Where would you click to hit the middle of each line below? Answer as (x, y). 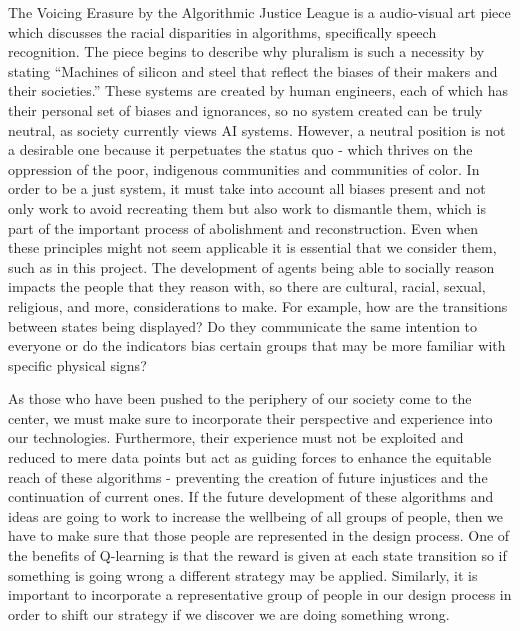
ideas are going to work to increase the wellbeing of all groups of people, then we (256, 515)
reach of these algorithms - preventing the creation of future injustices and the (248, 476)
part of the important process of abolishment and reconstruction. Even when (243, 227)
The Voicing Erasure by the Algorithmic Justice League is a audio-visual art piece (259, 12)
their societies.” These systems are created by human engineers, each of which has (258, 90)
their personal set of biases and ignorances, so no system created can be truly (245, 109)
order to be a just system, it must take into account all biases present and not (247, 188)
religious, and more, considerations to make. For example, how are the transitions (258, 305)
